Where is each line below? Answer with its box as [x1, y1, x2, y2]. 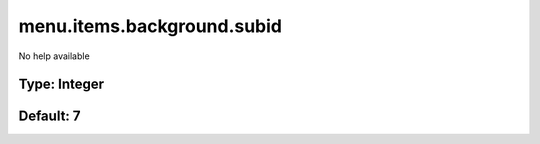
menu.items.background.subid [18, 15, 282, 37]
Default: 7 [18, 108, 81, 125]
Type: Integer [18, 76, 105, 93]
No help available [18, 50, 90, 62]
